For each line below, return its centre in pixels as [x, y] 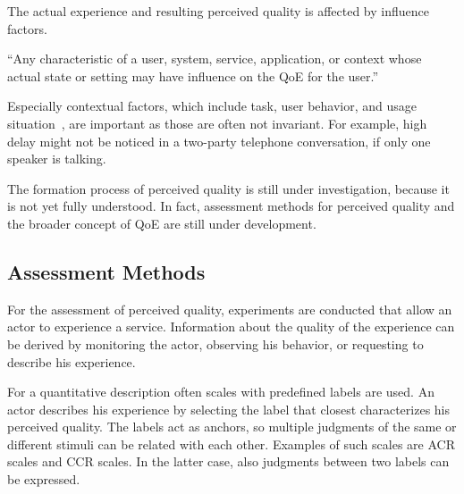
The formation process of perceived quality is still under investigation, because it [228, 188]
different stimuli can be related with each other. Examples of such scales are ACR [231, 444]
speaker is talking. [57, 159]
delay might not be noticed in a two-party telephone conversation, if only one [219, 141]
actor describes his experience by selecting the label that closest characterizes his [229, 409]
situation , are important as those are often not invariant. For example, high [217, 123]
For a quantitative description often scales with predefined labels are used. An [221, 392]
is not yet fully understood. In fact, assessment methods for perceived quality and [231, 206]
